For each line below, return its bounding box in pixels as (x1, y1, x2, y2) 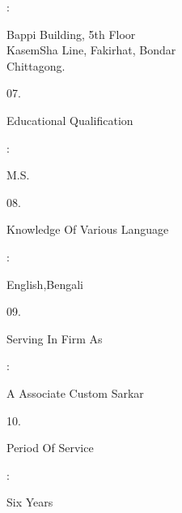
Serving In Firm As (6, 330, 103, 347)
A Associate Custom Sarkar (6, 384, 144, 401)
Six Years (6, 494, 53, 511)
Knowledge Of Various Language (6, 221, 169, 238)
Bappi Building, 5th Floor (6, 25, 136, 42)
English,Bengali (6, 275, 83, 292)
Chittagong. (6, 57, 66, 74)
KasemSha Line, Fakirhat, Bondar (6, 41, 176, 58)
